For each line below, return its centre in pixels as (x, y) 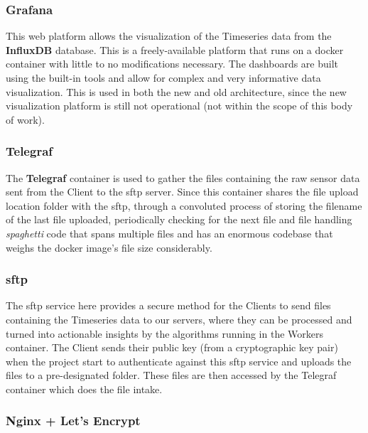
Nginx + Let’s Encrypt (73, 421)
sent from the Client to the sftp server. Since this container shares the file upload (182, 192)
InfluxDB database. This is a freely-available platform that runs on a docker (175, 49)
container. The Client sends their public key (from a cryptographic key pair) (172, 347)
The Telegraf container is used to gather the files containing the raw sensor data (183, 177)
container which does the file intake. (84, 389)
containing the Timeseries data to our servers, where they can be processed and (179, 319)
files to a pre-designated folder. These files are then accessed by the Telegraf (171, 375)
